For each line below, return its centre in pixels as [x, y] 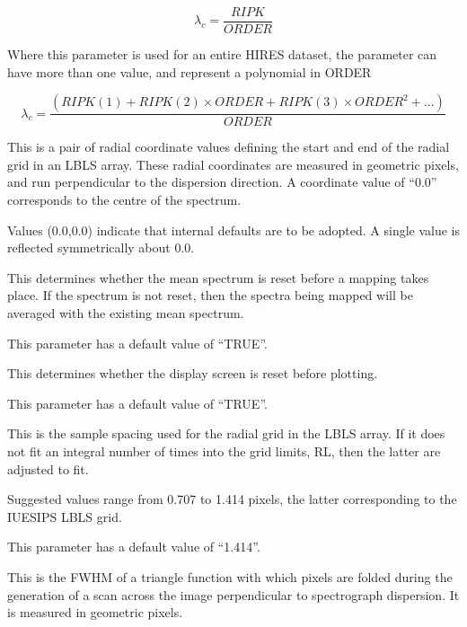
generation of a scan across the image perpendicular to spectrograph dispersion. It [233, 594]
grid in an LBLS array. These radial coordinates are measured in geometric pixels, [233, 164]
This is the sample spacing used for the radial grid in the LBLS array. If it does [226, 433]
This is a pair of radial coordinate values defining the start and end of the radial [229, 147]
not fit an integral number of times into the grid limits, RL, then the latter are [224, 451]
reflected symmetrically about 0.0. [101, 247]
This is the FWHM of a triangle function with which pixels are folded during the [230, 576]
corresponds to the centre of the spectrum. [124, 200]
